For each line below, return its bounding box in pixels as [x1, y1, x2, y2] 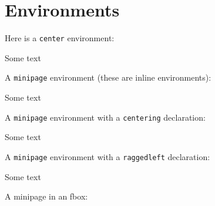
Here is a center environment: [5, 32, 115, 44]
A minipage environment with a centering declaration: [5, 111, 206, 123]
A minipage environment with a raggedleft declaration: [5, 150, 210, 162]
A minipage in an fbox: [5, 190, 88, 202]
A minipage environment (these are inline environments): [5, 71, 211, 84]
